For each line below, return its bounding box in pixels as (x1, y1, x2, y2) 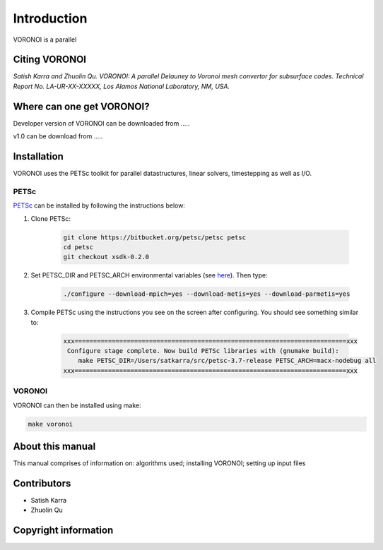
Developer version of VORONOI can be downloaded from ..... (13, 119, 190, 127)
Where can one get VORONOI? (13, 100, 150, 112)
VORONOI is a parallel (13, 35, 77, 44)
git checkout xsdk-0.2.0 (63, 253, 150, 261)
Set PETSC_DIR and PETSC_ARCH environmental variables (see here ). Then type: (30, 271, 268, 280)
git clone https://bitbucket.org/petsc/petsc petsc (63, 233, 247, 241)
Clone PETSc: (30, 214, 71, 222)
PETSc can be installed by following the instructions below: (13, 201, 185, 210)
